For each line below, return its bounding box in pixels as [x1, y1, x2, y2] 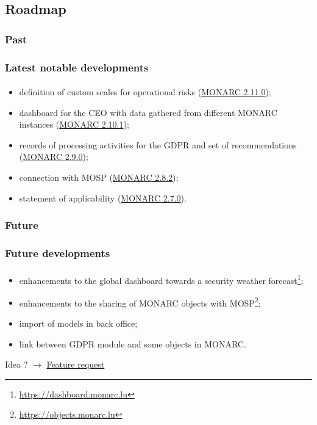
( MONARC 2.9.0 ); [19, 150, 88, 163]
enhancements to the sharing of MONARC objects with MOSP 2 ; [19, 294, 261, 309]
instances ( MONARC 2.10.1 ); [19, 118, 129, 131]
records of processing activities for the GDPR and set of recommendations [19, 138, 297, 151]
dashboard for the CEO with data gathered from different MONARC [19, 106, 277, 118]
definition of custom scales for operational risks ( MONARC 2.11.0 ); [19, 85, 271, 98]
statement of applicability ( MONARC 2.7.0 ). [19, 191, 187, 204]
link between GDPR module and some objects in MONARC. [19, 337, 246, 350]
